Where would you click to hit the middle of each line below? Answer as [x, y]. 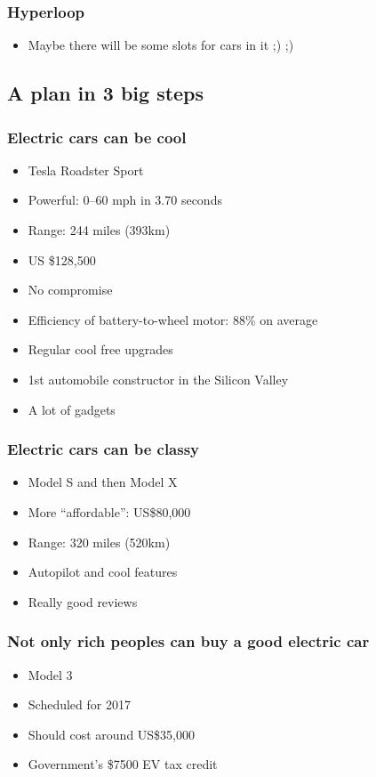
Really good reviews [83, 601]
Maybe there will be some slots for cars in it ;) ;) [161, 45]
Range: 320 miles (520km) [99, 542]
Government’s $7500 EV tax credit [123, 764]
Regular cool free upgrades [100, 349]
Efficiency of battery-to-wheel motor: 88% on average [173, 319]
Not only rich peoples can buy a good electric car [188, 641]
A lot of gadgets [72, 409]
